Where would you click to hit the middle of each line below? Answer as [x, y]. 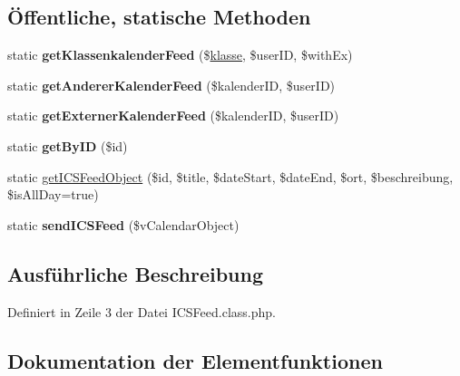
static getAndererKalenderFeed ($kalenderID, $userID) [171, 85]
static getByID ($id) [68, 145]
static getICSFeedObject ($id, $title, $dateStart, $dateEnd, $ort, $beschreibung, [230, 176]
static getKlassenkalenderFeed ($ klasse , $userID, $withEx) [180, 55]
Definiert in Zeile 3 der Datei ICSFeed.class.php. [142, 311]
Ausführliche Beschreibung [135, 273]
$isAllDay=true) [53, 194]
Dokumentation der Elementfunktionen [195, 360]
